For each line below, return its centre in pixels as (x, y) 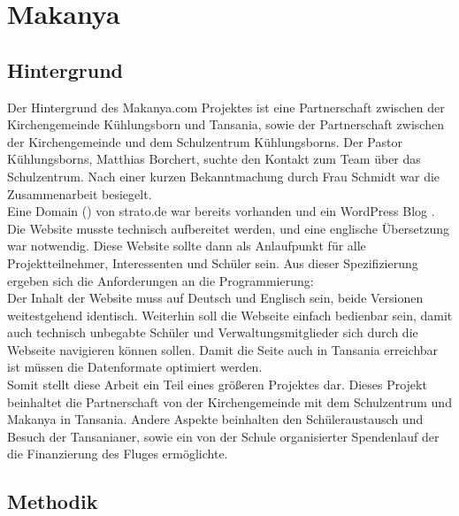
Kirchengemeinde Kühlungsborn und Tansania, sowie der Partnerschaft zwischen (226, 124)
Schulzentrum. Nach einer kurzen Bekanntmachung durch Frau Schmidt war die (224, 176)
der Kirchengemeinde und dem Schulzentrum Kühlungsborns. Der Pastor (205, 141)
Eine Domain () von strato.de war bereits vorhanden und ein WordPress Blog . (221, 211)
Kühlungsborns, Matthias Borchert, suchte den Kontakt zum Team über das (214, 159)
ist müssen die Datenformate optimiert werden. (135, 367)
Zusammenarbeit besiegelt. (80, 193)
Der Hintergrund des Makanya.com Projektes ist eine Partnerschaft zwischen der (226, 107)
